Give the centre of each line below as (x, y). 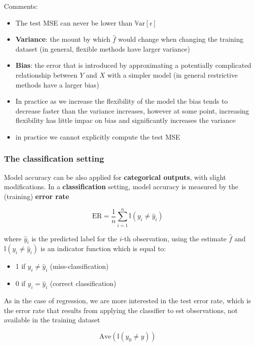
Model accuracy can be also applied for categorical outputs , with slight (115, 177)
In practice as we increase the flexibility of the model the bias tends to (122, 101)
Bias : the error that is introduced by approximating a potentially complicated (133, 65)
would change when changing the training (181, 39)
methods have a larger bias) (57, 84)
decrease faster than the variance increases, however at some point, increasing (132, 110)
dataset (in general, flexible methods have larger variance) (103, 48)
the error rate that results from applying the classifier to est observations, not (121, 310)
